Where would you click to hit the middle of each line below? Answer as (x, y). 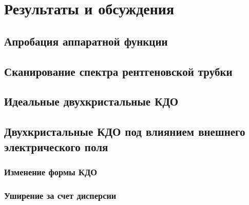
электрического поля (56, 146)
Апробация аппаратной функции (86, 41)
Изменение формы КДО (51, 171)
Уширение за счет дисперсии (60, 195)
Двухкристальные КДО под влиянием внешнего (125, 131)
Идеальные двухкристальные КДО (91, 101)
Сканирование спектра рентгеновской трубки (118, 71)
